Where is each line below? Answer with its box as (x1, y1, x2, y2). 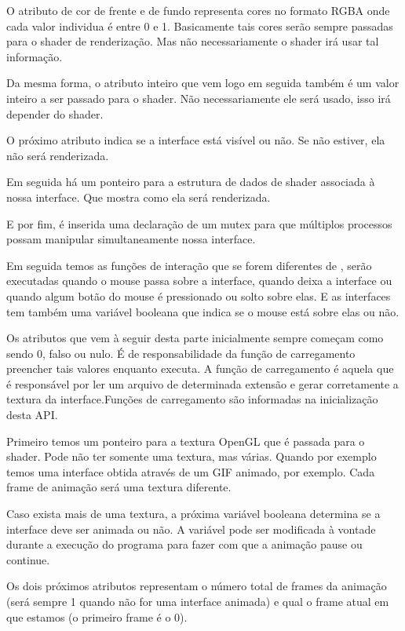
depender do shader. (6, 105, 104, 122)
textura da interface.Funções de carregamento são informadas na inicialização (6, 391, 378, 407)
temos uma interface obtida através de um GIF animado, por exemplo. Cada (6, 463, 375, 480)
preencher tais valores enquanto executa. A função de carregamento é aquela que (6, 360, 394, 377)
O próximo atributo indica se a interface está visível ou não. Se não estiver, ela (6, 132, 385, 148)
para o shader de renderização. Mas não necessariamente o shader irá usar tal (6, 33, 379, 49)
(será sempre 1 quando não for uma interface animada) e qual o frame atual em (6, 593, 389, 609)
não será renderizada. (6, 147, 109, 163)
